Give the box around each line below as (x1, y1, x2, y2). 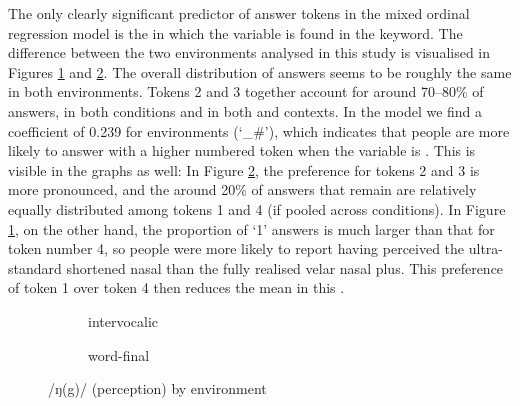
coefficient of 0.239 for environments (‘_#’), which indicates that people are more (8, 120, 510, 141)
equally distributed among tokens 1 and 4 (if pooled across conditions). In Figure (8, 198, 506, 219)
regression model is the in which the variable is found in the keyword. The (8, 22, 463, 43)
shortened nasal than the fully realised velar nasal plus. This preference (66, 257, 504, 278)
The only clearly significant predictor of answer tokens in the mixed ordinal (8, 3, 470, 23)
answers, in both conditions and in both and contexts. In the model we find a (8, 100, 483, 121)
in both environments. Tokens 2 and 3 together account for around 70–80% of (8, 81, 484, 102)
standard (8, 257, 62, 278)
